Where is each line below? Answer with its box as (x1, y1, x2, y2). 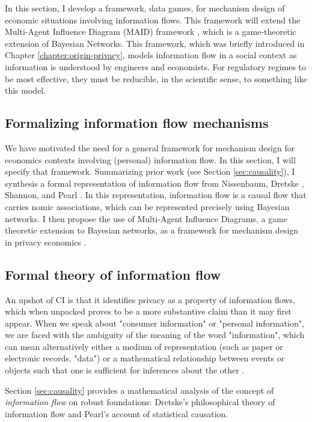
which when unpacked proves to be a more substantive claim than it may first (5, 305, 292, 318)
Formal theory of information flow (5, 265, 221, 283)
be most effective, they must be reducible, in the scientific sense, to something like (5, 72, 307, 85)
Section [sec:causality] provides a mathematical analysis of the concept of (5, 384, 274, 396)
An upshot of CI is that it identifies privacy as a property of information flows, (5, 293, 295, 306)
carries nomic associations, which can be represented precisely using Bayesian (5, 200, 290, 213)
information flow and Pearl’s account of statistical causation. (5, 407, 228, 420)
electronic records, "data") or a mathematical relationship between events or (5, 352, 285, 364)
